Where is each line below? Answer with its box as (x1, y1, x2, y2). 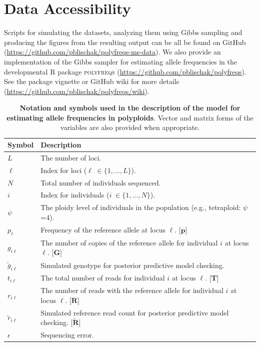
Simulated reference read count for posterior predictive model (40, 307, 229, 317)
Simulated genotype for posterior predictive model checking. (40, 259, 224, 270)
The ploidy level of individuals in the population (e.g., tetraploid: (40, 202, 241, 212)
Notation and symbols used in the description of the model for (19, 102, 240, 113)
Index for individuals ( (40, 189, 109, 200)
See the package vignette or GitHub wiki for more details (4, 76, 179, 86)
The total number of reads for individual (40, 272, 165, 283)
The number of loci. (40, 152, 101, 162)
